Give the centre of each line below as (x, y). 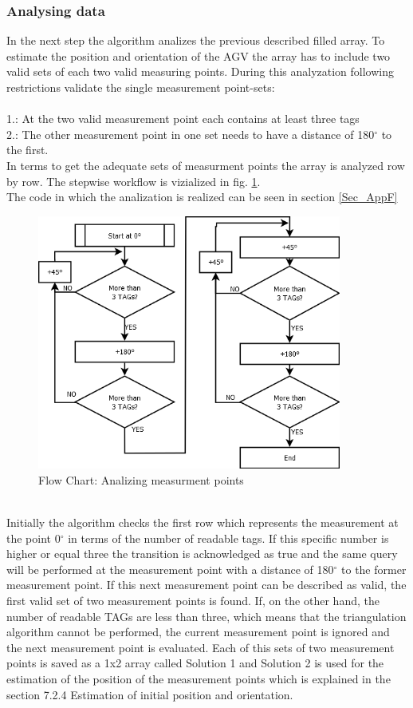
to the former (374, 569)
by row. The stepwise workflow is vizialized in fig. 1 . (134, 181)
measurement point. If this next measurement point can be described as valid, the (206, 585)
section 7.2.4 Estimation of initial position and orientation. (150, 694)
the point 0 (33, 538)
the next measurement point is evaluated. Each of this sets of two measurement (201, 647)
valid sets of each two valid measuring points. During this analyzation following (201, 71)
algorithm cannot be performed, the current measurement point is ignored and (198, 632)
